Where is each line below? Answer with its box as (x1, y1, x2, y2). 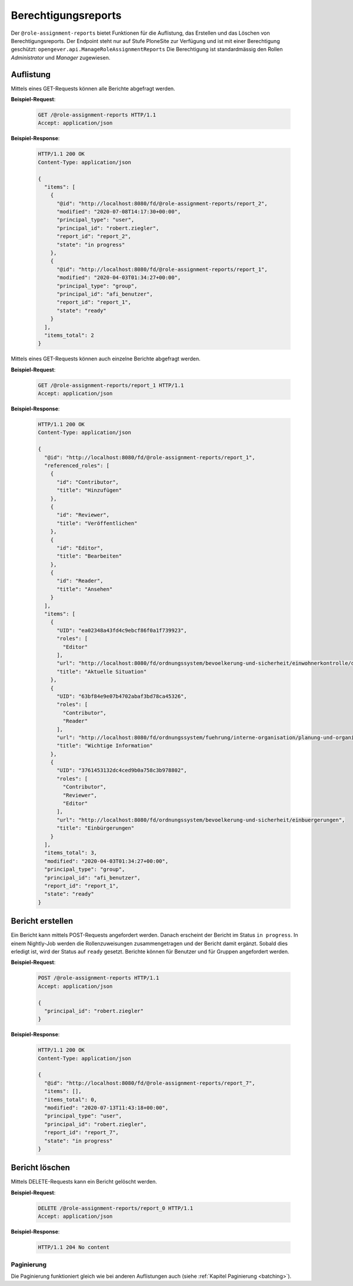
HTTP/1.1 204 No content (38, 1244, 110, 1251)
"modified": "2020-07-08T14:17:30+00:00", (56, 208, 181, 215)
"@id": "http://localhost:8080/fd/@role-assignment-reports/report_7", (44, 1079, 255, 1086)
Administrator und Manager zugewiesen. (11, 54, 111, 61)
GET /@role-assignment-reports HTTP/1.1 (38, 112, 156, 118)
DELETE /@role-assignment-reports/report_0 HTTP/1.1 (38, 1205, 194, 1211)
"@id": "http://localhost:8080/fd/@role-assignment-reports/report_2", (56, 200, 268, 207)
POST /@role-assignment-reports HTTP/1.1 (38, 975, 159, 982)
